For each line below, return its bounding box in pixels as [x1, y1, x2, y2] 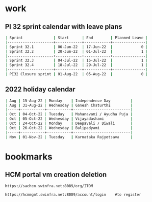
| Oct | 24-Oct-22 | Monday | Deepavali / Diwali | [5, 121, 133, 126]
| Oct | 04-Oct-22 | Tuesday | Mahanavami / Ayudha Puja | [5, 112, 133, 117]
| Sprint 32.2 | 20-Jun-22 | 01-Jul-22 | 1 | [5, 49, 148, 54]
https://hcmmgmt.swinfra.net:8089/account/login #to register [5, 192, 141, 197]
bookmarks [5, 151, 52, 162]
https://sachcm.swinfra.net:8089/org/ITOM [5, 183, 93, 188]
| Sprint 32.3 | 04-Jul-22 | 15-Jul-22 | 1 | [5, 58, 148, 63]
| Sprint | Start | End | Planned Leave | [5, 35, 148, 40]
